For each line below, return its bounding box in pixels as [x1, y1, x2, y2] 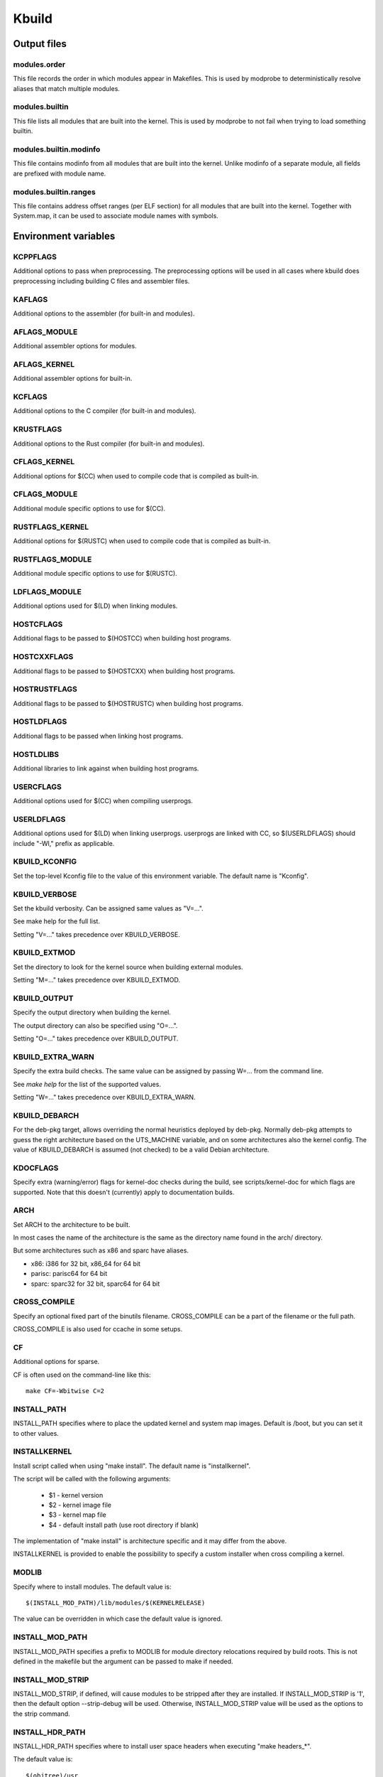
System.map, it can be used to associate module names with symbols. [13, 212, 219, 220]
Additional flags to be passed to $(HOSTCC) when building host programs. [13, 634, 232, 643]
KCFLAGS [13, 392, 48, 402]
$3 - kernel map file [48, 1510, 106, 1519]
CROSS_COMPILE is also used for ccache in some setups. [13, 1325, 183, 1333]
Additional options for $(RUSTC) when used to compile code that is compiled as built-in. [13, 537, 271, 545]
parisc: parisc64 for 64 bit [30, 1269, 108, 1278]
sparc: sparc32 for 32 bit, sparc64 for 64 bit [30, 1279, 160, 1288]
